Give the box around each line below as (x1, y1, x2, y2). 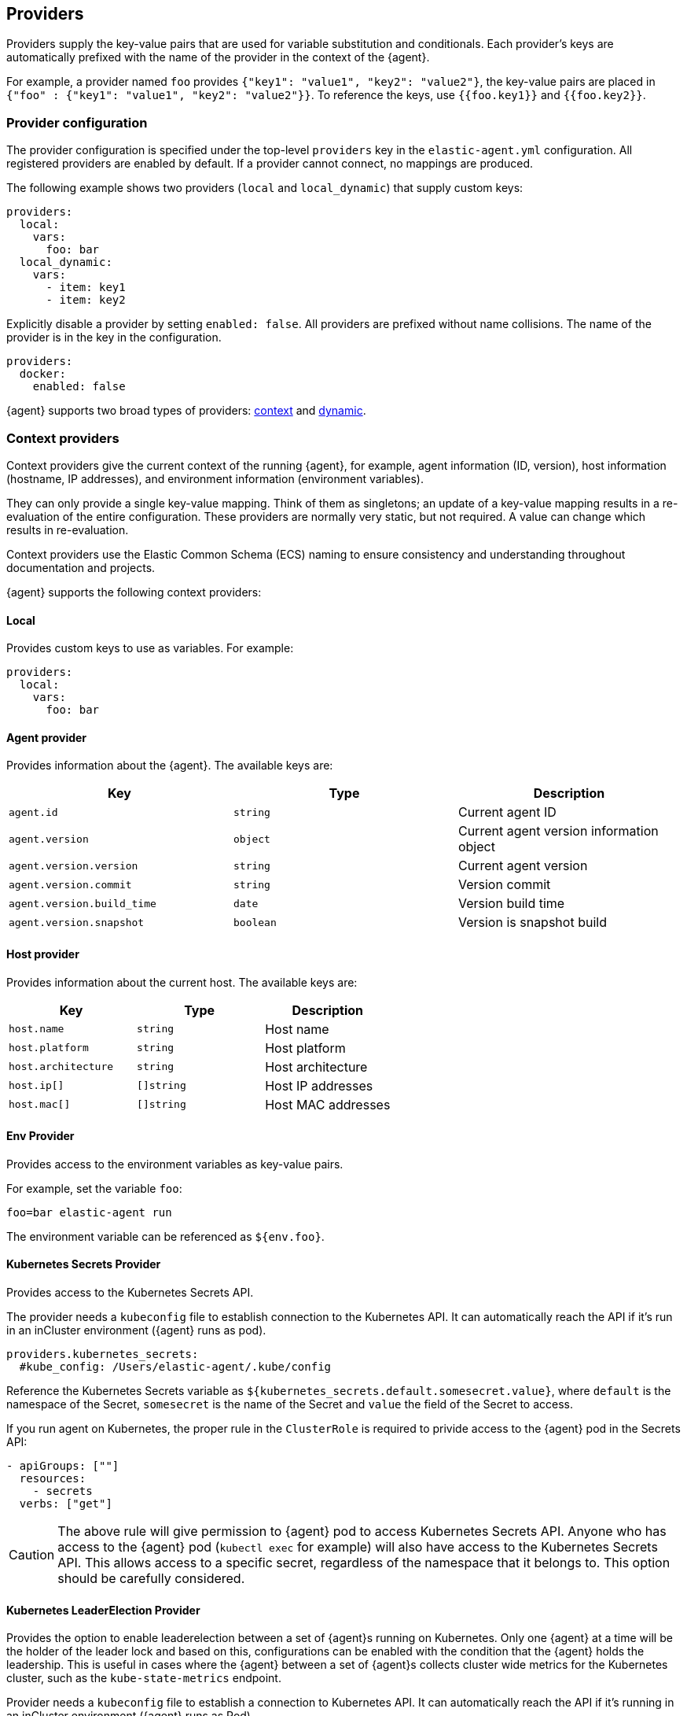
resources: (19, 1472, 86, 1485)
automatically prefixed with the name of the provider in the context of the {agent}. (6, 50, 430, 65)
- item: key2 (46, 293, 126, 307)
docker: (19, 367, 66, 381)
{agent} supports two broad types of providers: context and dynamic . (6, 404, 366, 418)
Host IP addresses (265, 1077, 373, 1094)
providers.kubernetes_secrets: (6, 1348, 199, 1361)
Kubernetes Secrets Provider (6, 1257, 161, 1271)
